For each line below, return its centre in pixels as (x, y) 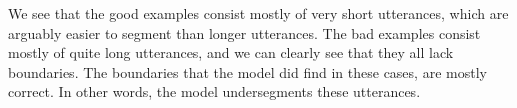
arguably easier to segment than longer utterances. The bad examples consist (244, 32)
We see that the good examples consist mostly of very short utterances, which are (258, 13)
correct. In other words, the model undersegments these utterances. (214, 91)
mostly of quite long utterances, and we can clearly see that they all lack (231, 52)
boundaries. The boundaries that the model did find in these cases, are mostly (247, 71)
